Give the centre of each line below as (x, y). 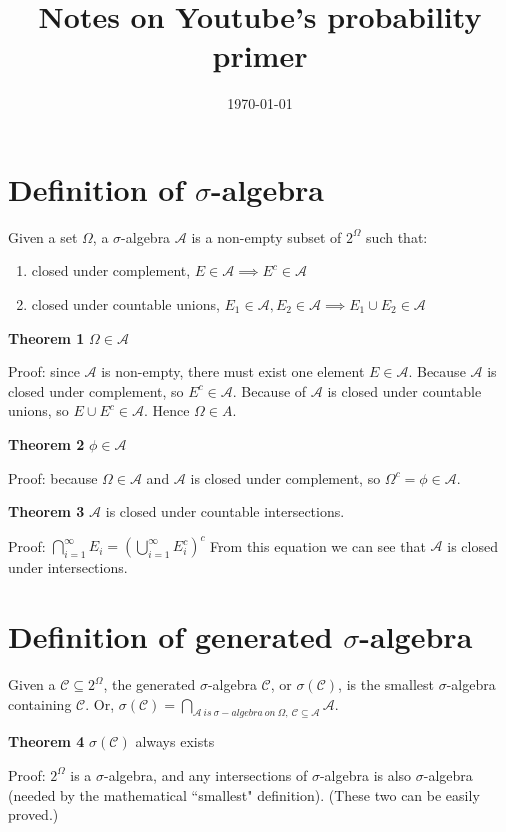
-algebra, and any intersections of (206, 774)
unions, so (38, 410)
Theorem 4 (46, 741)
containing (40, 703)
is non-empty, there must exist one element (233, 371)
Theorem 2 (46, 444)
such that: (397, 236)
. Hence (166, 410)
